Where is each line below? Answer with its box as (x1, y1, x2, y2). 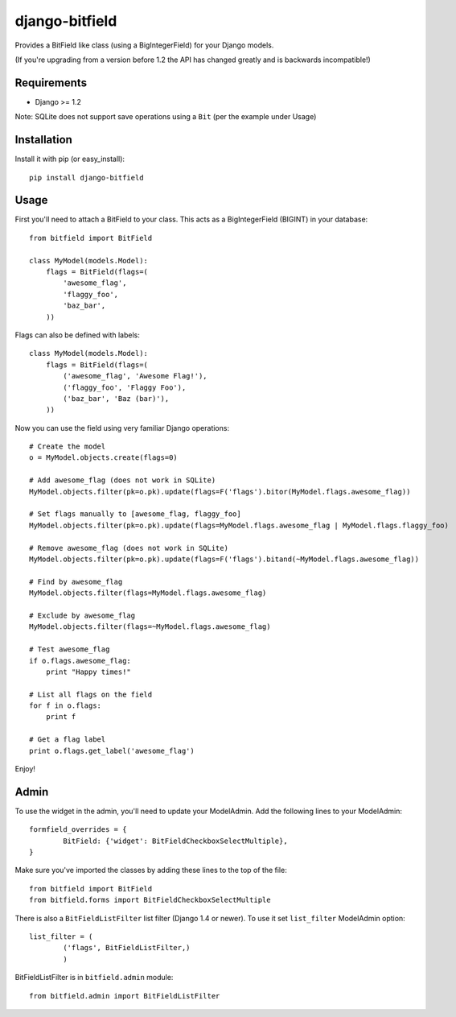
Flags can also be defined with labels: (14, 330, 140, 340)
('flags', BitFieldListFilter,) (63, 943, 191, 953)
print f (45, 713, 76, 721)
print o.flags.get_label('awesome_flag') (29, 746, 195, 755)
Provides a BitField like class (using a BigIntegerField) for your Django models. (14, 40, 274, 50)
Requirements (14, 76, 88, 89)
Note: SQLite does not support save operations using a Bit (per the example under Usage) (14, 112, 317, 122)
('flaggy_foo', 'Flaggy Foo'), (63, 382, 187, 392)
